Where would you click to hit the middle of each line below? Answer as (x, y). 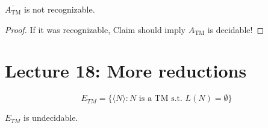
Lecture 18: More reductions (126, 71)
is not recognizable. (60, 9)
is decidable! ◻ (236, 29)
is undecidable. (51, 117)
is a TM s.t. (160, 99)
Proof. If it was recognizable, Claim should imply (95, 29)
